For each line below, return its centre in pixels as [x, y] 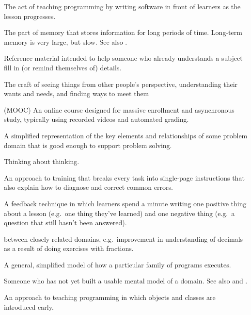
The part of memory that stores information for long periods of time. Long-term [123, 32]
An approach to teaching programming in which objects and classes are [110, 297]
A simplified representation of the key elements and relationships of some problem [126, 135]
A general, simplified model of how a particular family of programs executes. [118, 264]
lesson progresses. [30, 16]
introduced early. [29, 307]
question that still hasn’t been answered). [65, 223]
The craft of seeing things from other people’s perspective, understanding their [121, 84]
